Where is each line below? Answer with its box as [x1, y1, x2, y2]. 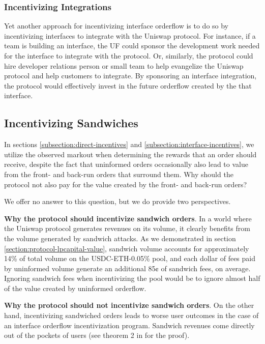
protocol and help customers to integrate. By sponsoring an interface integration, [4, 70, 257, 81]
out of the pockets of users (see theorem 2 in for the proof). [4, 330, 190, 340]
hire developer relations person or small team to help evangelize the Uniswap [4, 60, 244, 71]
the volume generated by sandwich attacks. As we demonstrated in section [4, 233, 236, 243]
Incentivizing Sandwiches [4, 115, 138, 131]
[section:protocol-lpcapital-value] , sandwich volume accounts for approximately [4, 243, 249, 253]
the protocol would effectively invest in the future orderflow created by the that [4, 80, 252, 91]
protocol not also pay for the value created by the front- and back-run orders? [4, 179, 247, 189]
